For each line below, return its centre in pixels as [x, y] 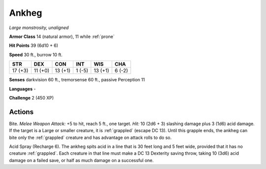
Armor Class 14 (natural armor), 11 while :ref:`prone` [62, 36]
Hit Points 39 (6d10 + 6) [34, 46]
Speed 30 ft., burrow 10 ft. [36, 55]
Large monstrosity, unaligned [39, 28]
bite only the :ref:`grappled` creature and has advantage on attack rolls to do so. [90, 137]
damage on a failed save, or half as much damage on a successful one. [81, 160]
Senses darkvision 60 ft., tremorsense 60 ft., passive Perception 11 [77, 80]
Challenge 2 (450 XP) [32, 98]
